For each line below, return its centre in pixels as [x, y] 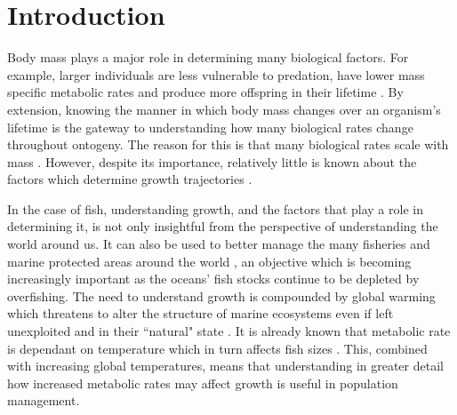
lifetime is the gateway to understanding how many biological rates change [210, 127]
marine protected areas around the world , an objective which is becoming [209, 261]
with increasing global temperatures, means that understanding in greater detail [225, 366]
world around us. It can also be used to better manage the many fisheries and [219, 244]
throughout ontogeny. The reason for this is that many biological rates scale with [228, 144]
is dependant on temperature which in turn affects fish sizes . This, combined [217, 348]
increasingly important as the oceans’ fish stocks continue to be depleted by [213, 279]
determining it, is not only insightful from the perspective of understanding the [223, 226]
